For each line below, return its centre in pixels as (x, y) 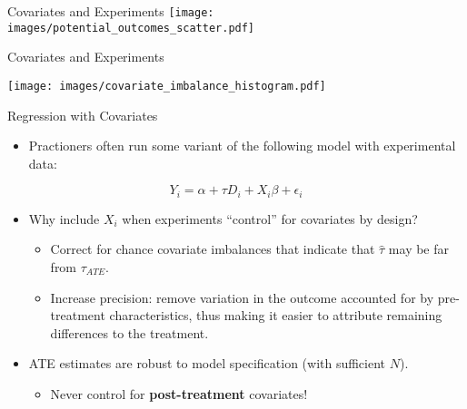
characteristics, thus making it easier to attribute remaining (276, 315)
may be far (419, 249)
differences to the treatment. (129, 332)
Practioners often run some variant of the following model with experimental (242, 146)
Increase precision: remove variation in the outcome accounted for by (242, 297)
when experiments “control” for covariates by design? (270, 218)
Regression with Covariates (83, 115)
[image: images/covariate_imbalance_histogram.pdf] (167, 86)
